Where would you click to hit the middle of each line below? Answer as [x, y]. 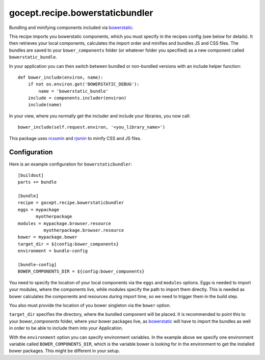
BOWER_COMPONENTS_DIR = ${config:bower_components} [81, 272]
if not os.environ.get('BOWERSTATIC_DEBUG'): [84, 84]
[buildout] [31, 175]
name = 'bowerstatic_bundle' [74, 91]
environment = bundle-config [53, 251]
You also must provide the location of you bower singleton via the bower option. [90, 305]
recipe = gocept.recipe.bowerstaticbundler [71, 203]
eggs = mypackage [39, 209]
